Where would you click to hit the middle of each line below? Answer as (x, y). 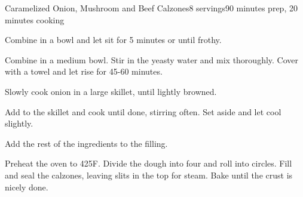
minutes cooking (35, 19)
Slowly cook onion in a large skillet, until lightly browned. (111, 91)
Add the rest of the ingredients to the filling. (86, 143)
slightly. (19, 123)
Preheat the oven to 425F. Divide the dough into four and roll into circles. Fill (149, 163)
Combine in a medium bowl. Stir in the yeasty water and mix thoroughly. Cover (152, 59)
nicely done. (27, 187)
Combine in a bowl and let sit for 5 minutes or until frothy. (113, 40)
